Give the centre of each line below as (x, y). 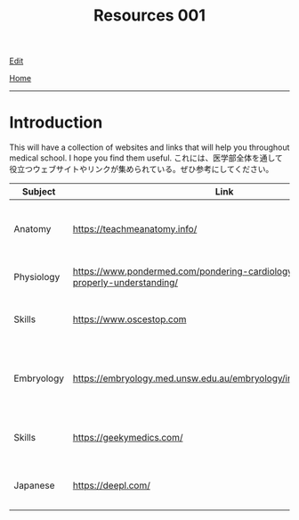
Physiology (37, 277)
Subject (39, 192)
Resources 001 (149, 16)
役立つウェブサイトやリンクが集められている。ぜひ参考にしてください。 (141, 169)
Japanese (34, 485)
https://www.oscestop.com (129, 319)
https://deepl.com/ (112, 485)
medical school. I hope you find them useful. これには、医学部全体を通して (146, 158)
